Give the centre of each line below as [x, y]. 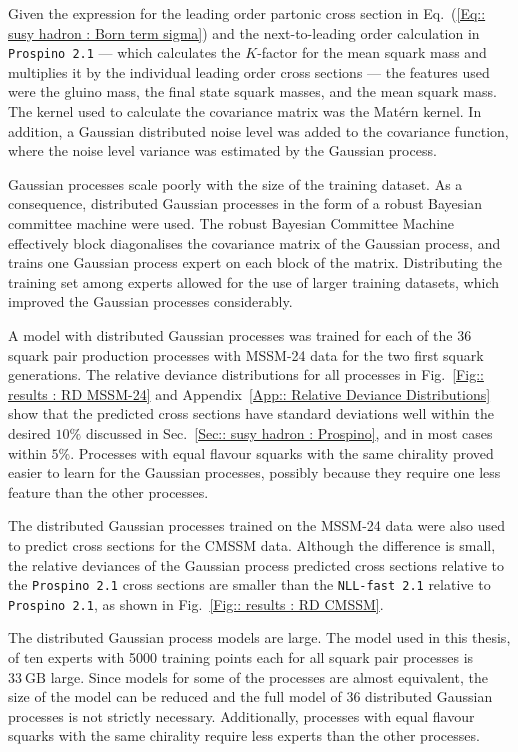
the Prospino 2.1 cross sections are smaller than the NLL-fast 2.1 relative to [249, 584]
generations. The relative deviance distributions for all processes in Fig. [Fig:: [246, 374]
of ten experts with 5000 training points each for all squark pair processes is [241, 657]
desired [29, 432]
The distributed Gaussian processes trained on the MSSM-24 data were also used [257, 525]
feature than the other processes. [108, 491]
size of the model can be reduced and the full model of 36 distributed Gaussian [250, 696]
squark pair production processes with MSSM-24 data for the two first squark [246, 354]
